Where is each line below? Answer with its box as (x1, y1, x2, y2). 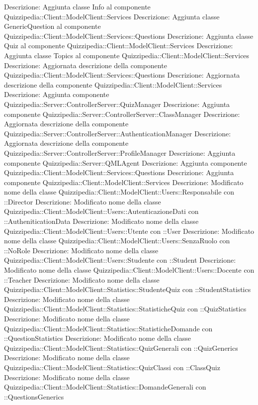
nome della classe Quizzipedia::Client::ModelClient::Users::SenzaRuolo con (4, 235, 230, 246)
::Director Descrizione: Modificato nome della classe (4, 196, 161, 206)
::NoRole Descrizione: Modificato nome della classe (4, 245, 159, 255)
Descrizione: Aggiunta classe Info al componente (4, 1, 151, 11)
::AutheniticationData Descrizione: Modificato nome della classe (4, 216, 199, 226)
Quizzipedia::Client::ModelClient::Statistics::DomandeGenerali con (4, 382, 206, 392)
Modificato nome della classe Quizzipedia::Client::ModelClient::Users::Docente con (4, 265, 255, 275)
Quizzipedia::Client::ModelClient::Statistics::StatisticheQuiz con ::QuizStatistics (4, 304, 247, 314)
